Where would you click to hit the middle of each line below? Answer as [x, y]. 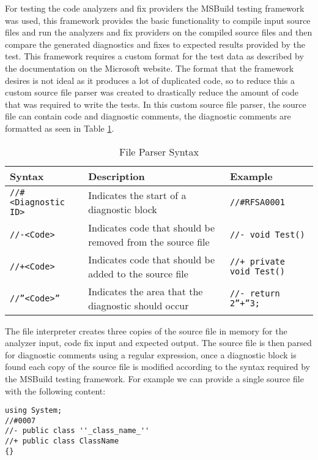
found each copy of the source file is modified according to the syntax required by [157, 367]
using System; [34, 411]
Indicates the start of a [137, 195]
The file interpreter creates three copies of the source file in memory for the [146, 330]
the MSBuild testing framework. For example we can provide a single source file [154, 378]
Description [116, 176]
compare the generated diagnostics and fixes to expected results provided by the [155, 44]
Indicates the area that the [146, 291]
